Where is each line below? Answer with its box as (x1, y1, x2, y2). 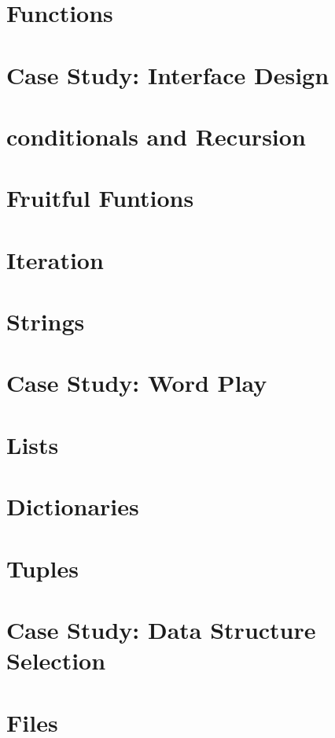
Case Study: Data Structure (6, 613, 316, 645)
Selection (6, 644, 106, 677)
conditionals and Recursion (6, 120, 306, 152)
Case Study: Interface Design (6, 58, 329, 90)
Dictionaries (6, 490, 139, 522)
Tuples (6, 552, 79, 584)
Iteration (6, 243, 104, 275)
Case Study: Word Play (6, 367, 267, 399)
